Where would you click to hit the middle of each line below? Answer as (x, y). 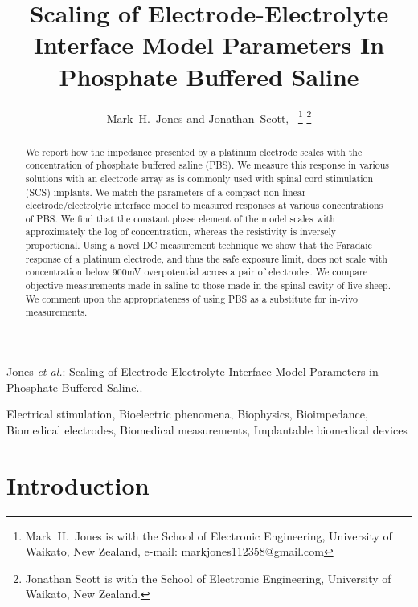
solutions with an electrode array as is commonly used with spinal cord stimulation (199, 178)
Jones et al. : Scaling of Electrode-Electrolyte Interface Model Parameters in (193, 371)
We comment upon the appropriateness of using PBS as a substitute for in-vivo (191, 298)
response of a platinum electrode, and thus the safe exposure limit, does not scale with (206, 258)
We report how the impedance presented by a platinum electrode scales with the (194, 151)
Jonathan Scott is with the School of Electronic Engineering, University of (208, 578)
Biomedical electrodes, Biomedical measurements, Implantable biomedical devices (207, 429)
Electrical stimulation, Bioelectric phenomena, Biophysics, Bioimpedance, (187, 414)
